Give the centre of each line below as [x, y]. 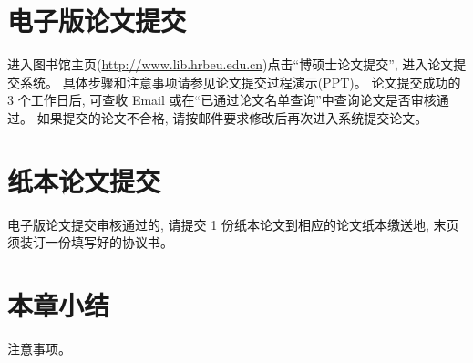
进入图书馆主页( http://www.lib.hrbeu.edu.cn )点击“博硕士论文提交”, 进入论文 [231, 64]
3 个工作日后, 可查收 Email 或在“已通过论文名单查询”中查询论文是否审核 [222, 100]
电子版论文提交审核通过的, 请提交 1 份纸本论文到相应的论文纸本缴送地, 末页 [233, 224]
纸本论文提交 [84, 180]
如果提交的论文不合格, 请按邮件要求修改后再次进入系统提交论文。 [232, 117]
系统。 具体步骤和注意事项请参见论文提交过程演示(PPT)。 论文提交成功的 [240, 82]
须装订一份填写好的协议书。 [90, 242]
